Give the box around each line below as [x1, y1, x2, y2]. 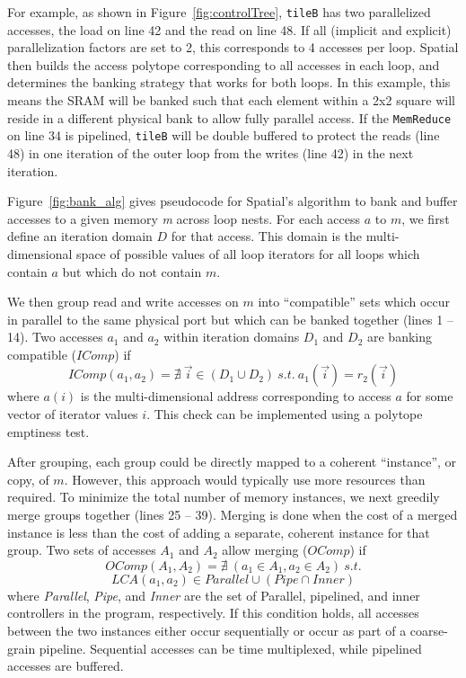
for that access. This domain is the [171, 227, 363, 245]
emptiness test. [7, 422, 90, 441]
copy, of [7, 469, 49, 488]
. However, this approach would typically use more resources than [64, 469, 426, 488]
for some [406, 387, 453, 406]
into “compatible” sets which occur [258, 292, 451, 311]
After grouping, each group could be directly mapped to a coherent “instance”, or [7, 452, 457, 471]
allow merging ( [222, 540, 308, 559]
